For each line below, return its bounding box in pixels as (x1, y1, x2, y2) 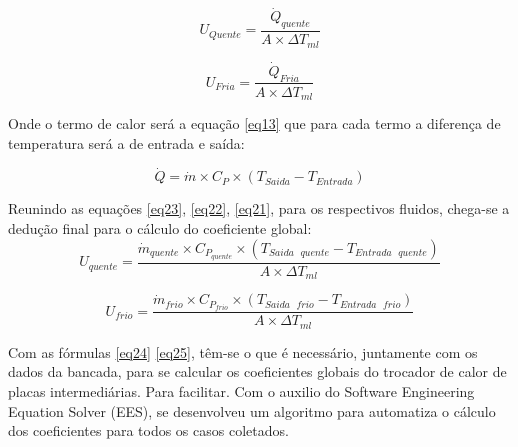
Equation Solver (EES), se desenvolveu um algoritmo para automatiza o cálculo (8, 400, 496, 421)
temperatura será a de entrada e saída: (8, 132, 245, 153)
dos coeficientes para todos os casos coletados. (8, 420, 289, 441)
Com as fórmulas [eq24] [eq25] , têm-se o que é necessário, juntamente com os (8, 341, 478, 362)
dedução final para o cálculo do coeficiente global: (8, 218, 312, 238)
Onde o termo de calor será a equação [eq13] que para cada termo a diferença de (8, 113, 501, 133)
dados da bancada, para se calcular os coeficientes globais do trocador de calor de (8, 361, 507, 382)
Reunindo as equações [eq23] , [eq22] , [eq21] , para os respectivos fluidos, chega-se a (8, 198, 510, 219)
